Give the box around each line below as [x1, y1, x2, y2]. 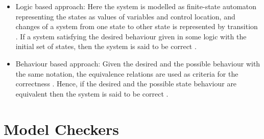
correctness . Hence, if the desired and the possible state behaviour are [15, 78, 237, 89]
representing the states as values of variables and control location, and [15, 11, 235, 21]
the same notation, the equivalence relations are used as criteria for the [15, 68, 238, 79]
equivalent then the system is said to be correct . [15, 88, 169, 99]
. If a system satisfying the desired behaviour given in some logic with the [15, 31, 247, 41]
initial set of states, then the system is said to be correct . [15, 41, 197, 52]
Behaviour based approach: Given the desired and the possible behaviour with [15, 58, 260, 68]
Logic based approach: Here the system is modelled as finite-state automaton [15, 1, 257, 11]
